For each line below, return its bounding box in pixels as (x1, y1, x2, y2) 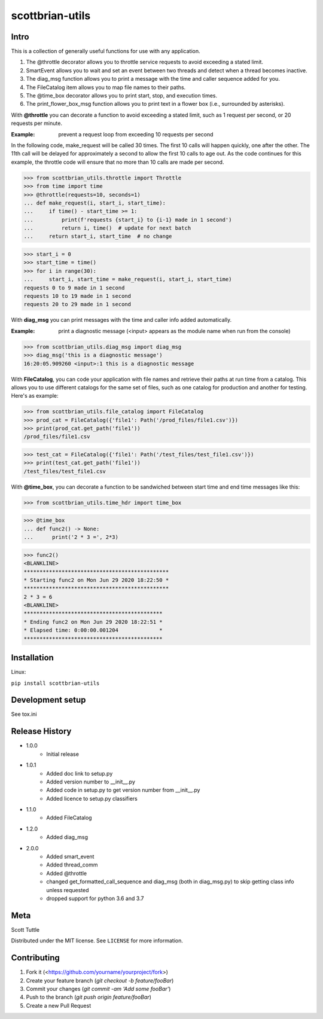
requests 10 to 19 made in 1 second (23, 293, 132, 299)
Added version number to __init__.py (46, 778, 136, 785)
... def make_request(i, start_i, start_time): (23, 199, 166, 206)
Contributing (11, 953, 60, 963)
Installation (11, 652, 54, 663)
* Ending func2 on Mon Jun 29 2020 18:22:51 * (23, 618, 163, 625)
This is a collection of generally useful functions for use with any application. (11, 48, 200, 55)
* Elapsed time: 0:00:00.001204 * (23, 627, 163, 634)
